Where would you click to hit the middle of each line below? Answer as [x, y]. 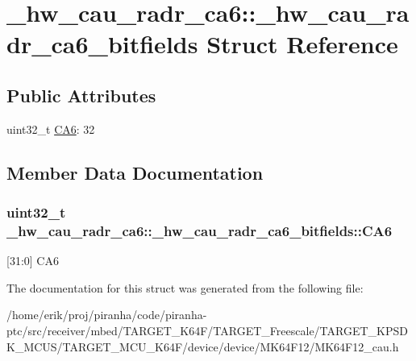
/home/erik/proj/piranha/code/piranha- [107, 315]
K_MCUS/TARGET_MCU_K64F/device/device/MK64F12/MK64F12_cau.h [203, 346]
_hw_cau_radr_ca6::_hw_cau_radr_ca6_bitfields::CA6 [200, 230]
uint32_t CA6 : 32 [51, 129]
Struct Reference [302, 44]
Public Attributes [81, 95]
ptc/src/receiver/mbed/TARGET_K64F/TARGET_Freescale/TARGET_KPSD [207, 331]
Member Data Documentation [135, 172]
